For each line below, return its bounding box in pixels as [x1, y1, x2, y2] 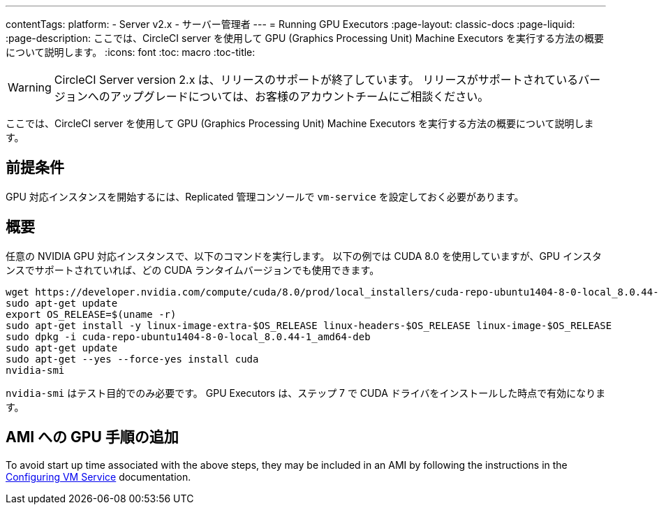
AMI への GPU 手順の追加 [6, 428, 179, 446]
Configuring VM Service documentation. [6, 470, 191, 483]
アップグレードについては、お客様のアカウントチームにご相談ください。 [110, 89, 489, 103]
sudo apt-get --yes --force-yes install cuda [6, 353, 259, 365]
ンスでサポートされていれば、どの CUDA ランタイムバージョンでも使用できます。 [6, 263, 380, 276]
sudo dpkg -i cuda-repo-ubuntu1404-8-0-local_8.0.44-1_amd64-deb [6, 330, 371, 342]
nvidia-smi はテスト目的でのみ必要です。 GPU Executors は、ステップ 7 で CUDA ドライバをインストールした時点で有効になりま [6, 386, 606, 399]
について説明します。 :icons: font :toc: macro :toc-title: [6, 46, 256, 58]
